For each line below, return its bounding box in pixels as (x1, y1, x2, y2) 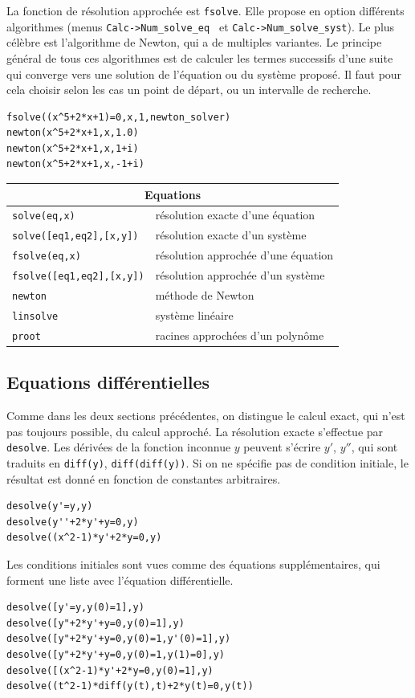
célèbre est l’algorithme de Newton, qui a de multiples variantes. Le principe (6, 34, 382, 51)
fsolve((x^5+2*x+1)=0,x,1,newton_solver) (6, 111, 231, 123)
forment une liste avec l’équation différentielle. (6, 571, 234, 588)
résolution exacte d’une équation (155, 206, 315, 223)
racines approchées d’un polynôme (155, 326, 324, 343)
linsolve (12, 310, 59, 322)
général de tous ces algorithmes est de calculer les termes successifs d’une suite (6, 49, 393, 66)
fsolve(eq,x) (12, 251, 81, 263)
